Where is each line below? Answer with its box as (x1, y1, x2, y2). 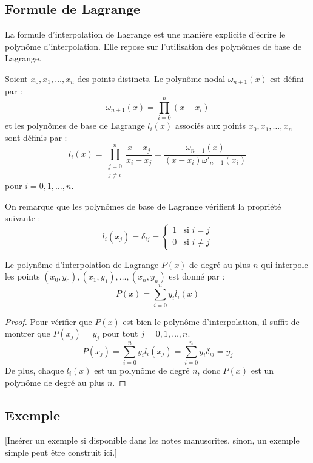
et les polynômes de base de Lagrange (5, 119, 145, 132)
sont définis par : (5, 131, 67, 143)
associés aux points (175, 119, 246, 132)
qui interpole (261, 258, 308, 270)
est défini (270, 72, 304, 84)
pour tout (102, 327, 138, 340)
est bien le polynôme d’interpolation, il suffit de (123, 315, 300, 328)
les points (5, 270, 40, 283)
